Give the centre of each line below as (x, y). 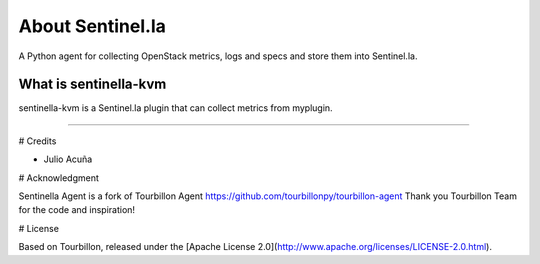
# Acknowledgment (59, 177)
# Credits (37, 141)
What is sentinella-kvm (92, 84)
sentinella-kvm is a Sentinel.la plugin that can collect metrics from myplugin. (176, 108)
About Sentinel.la (92, 26)
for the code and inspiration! (76, 210)
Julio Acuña (68, 159)
